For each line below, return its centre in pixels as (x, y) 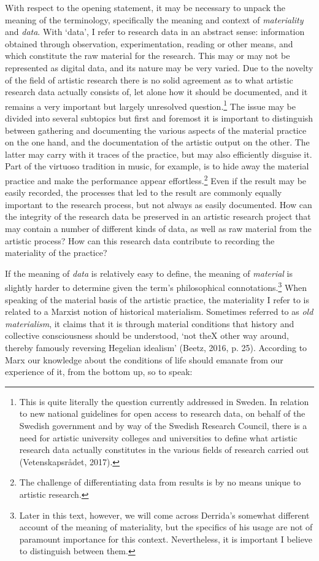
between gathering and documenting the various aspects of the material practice (156, 130)
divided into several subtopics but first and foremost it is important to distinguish (159, 118)
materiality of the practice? (56, 253)
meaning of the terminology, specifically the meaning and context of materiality (154, 19)
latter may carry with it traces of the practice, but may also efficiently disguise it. (159, 154)
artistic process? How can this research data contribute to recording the (140, 240)
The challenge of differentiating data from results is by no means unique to (160, 482)
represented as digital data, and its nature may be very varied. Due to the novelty (159, 67)
